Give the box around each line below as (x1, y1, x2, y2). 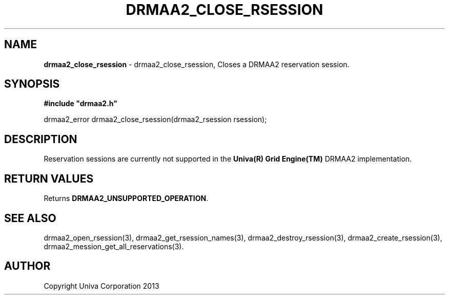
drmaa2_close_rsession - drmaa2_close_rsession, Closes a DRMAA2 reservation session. (44, 59, 350, 69)
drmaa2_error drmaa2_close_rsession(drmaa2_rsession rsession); (44, 115, 267, 124)
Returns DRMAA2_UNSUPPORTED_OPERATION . (44, 194, 209, 203)
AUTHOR (4, 260, 51, 273)
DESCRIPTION (4, 132, 77, 146)
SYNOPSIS (4, 77, 60, 91)
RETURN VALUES (4, 172, 94, 185)
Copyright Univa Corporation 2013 (44, 281, 159, 290)
